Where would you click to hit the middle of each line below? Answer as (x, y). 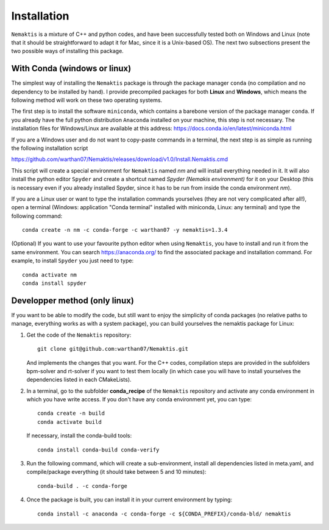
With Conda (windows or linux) (71, 69)
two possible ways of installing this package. (68, 51)
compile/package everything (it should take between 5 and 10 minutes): (116, 472)
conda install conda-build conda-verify (98, 449)
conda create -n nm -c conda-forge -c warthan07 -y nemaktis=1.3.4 (125, 230)
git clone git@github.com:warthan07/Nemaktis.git (113, 349)
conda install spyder (54, 283)
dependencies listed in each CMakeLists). (79, 380)
